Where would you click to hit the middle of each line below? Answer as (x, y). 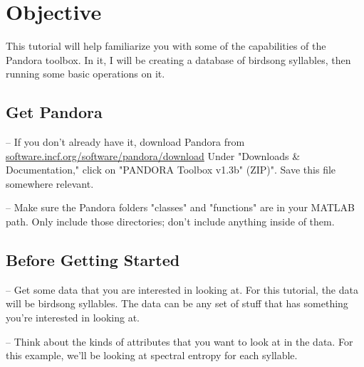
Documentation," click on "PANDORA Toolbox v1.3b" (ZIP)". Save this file (171, 170)
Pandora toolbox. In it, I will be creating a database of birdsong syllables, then (178, 59)
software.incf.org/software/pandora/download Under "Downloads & (153, 155)
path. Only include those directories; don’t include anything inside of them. (170, 222)
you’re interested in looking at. (73, 318)
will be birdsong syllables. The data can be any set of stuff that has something (177, 303)
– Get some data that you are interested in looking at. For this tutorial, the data (182, 289)
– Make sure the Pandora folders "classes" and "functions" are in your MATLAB (181, 207)
